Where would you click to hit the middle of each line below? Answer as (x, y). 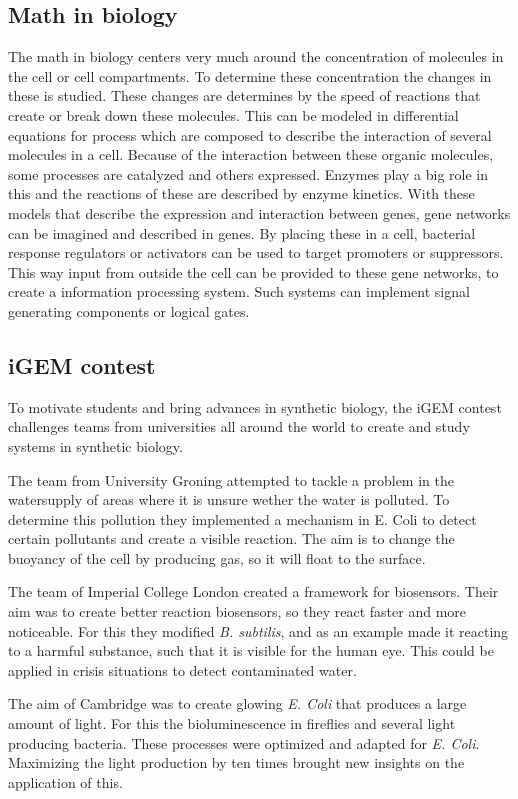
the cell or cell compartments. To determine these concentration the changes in (250, 75)
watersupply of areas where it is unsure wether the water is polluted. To (229, 499)
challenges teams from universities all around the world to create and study (239, 426)
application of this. (65, 781)
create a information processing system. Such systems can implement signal (239, 291)
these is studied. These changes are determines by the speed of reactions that (244, 95)
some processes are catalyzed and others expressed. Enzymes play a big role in (248, 173)
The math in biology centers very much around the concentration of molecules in (256, 56)
